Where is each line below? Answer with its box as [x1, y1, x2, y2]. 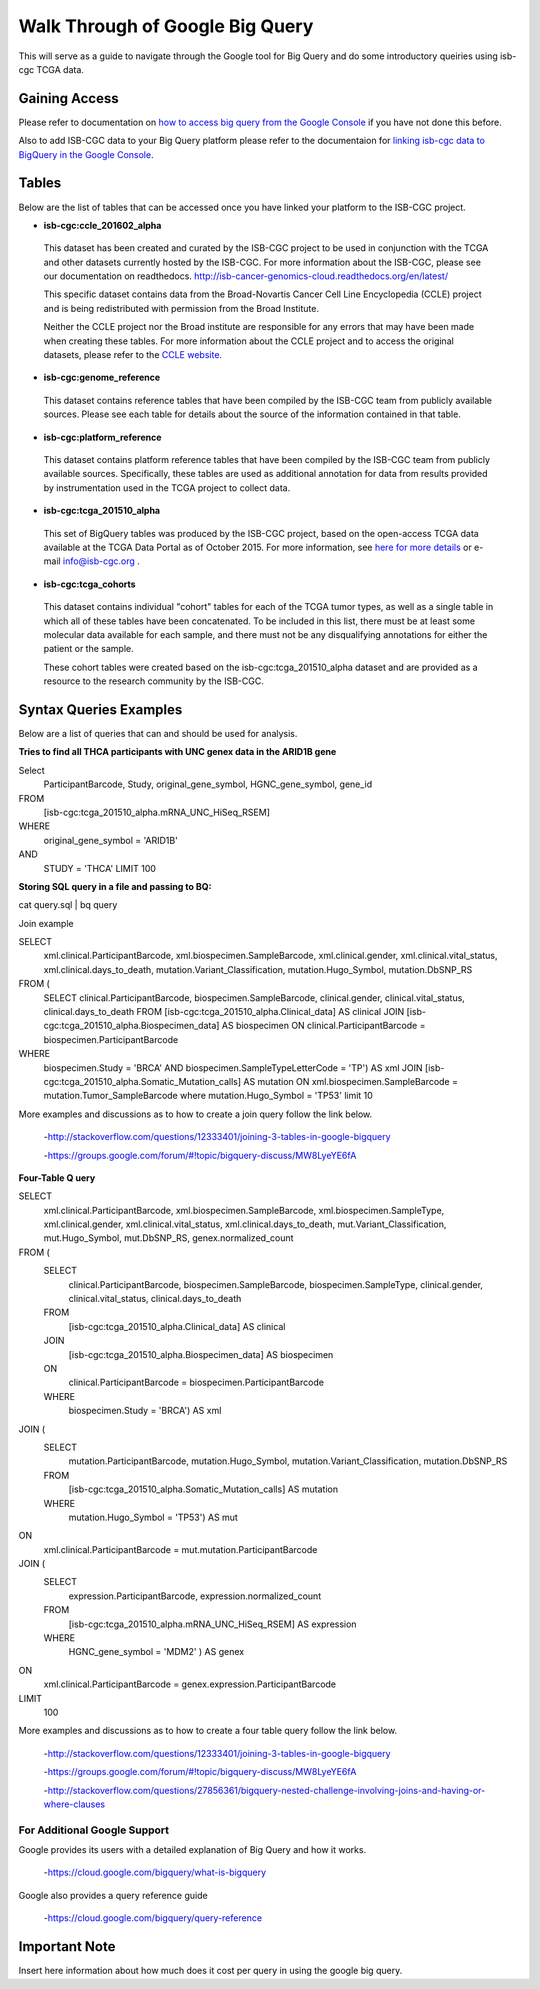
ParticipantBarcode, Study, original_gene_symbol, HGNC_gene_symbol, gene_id [43, 778, 373, 790]
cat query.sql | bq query [18, 899, 118, 911]
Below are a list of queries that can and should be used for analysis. [18, 727, 298, 739]
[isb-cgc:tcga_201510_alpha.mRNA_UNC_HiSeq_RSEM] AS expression [68, 1618, 357, 1630]
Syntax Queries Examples [18, 701, 183, 718]
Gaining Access [18, 90, 119, 107]
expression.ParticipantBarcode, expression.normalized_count [68, 1590, 322, 1602]
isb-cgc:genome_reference [43, 371, 161, 384]
